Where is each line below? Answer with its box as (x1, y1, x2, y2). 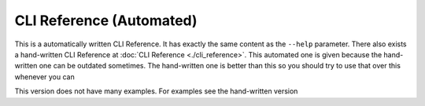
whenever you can (14, 71, 75, 82)
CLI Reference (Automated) (14, 12, 198, 29)
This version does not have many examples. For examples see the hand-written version (14, 86, 298, 96)
